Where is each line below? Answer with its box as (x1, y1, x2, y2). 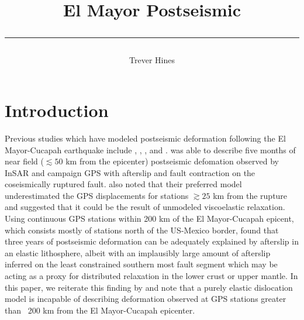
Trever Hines (129, 54, 175, 66)
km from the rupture (213, 189, 288, 201)
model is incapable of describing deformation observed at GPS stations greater (5, 293, 286, 305)
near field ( (5, 155, 44, 167)
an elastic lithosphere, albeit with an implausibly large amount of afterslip (5, 246, 271, 259)
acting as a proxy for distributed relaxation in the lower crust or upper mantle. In (5, 270, 298, 282)
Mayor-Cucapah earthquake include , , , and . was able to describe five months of (5, 143, 296, 156)
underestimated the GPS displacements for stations (5, 189, 189, 201)
